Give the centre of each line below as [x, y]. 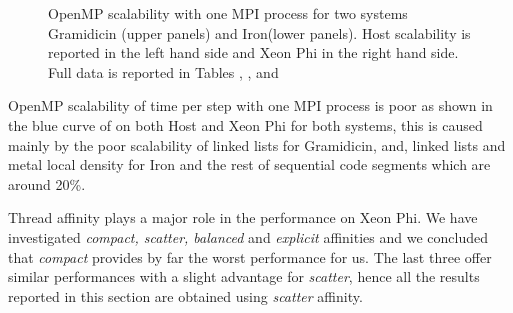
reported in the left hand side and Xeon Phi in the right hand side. [253, 52]
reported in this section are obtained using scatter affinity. [185, 295]
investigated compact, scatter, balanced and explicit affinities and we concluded [248, 236]
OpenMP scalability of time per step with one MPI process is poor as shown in [250, 105]
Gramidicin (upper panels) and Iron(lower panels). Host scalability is [259, 32]
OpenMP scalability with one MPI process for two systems [228, 13]
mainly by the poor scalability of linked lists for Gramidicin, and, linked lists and [257, 144]
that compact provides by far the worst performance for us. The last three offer [250, 256]
